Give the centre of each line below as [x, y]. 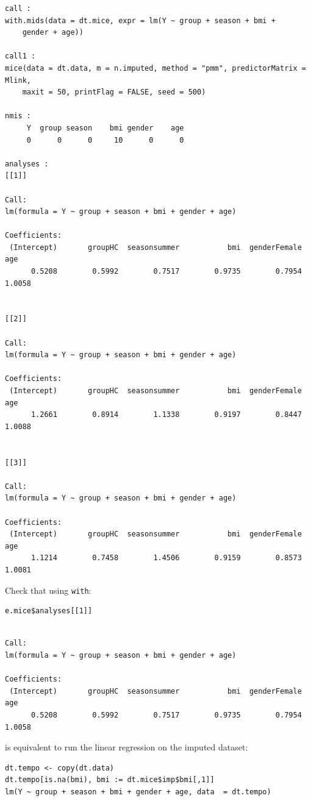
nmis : [18, 116]
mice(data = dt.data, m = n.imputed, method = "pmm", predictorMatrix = [155, 68]
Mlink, [18, 80]
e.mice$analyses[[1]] [49, 611]
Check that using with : [48, 590]
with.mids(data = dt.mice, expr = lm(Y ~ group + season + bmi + [140, 20]
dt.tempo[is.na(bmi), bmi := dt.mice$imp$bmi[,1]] [110, 780]
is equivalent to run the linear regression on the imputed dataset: [127, 747]
